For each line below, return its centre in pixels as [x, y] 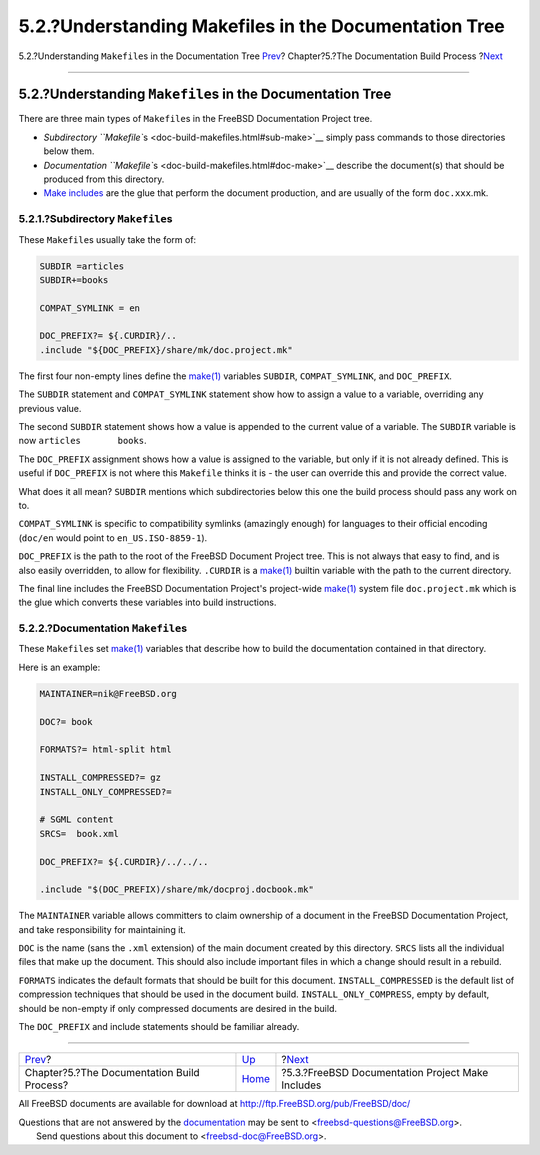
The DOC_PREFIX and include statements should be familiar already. [159, 1027]
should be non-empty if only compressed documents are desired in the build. [177, 1008]
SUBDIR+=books [74, 279]
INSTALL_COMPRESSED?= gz [100, 778]
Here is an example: [59, 667]
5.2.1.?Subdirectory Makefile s [95, 219]
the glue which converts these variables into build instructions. [147, 602]
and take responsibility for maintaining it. [102, 929]
